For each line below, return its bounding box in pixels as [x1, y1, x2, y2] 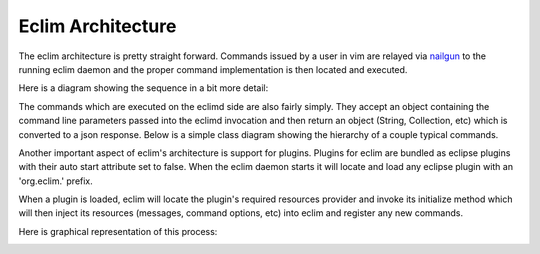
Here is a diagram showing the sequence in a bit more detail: [18, 82, 269, 94]
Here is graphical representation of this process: [18, 225, 218, 237]
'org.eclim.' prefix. [18, 175, 94, 187]
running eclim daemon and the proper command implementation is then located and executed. [18, 63, 408, 75]
